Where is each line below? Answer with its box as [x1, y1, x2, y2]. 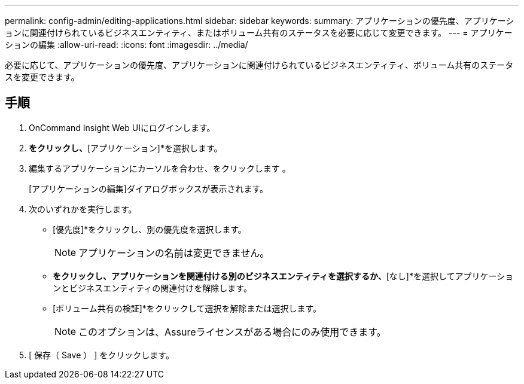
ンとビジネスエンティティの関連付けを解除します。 [53, 282, 252, 293]
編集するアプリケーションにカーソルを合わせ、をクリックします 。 [29, 163, 291, 173]
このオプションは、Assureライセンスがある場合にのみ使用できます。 [78, 325, 386, 338]
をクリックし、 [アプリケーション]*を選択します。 [29, 142, 223, 153]
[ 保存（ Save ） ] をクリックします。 [29, 349, 174, 360]
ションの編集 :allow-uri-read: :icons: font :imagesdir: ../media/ [5, 39, 248, 50]
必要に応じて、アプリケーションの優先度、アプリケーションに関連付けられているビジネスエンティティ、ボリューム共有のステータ [5, 60, 514, 70]
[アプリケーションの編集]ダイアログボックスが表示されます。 [29, 183, 269, 194]
